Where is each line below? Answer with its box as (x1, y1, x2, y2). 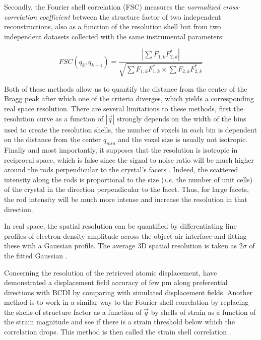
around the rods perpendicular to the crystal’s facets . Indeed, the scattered (4, 164, 238, 175)
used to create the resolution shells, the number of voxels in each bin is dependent (4, 124, 257, 134)
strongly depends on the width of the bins (116, 113, 246, 123)
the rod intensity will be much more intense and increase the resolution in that (4, 193, 247, 204)
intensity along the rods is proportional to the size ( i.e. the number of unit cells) (4, 174, 253, 184)
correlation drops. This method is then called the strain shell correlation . (4, 326, 231, 337)
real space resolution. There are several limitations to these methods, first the (4, 103, 243, 113)
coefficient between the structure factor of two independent (39, 11, 221, 22)
